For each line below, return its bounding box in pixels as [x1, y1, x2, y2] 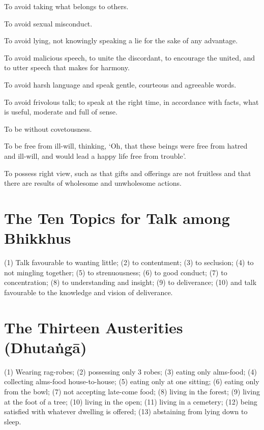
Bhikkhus [4, 227, 71, 248]
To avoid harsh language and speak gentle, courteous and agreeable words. [4, 79, 237, 90]
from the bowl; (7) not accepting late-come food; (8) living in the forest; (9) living [4, 386, 260, 396]
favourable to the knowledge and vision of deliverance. [4, 286, 173, 297]
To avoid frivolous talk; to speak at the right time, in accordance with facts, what [4, 96, 259, 107]
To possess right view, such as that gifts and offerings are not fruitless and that [4, 167, 251, 178]
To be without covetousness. [4, 123, 92, 134]
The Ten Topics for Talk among [4, 207, 230, 228]
